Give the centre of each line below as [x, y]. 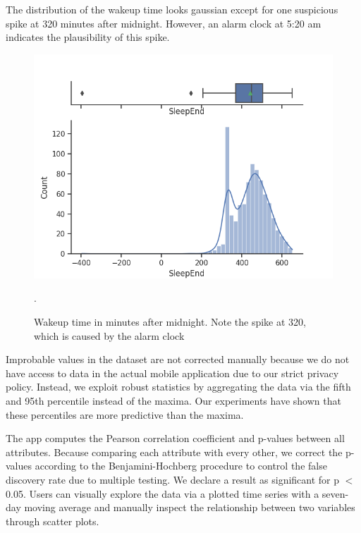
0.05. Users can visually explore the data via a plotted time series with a [163, 493]
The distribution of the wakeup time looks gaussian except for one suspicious [172, 9]
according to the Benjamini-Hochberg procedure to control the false [181, 466]
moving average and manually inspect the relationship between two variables [190, 507]
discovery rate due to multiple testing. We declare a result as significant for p [173, 479]
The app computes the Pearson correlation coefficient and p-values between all [175, 438]
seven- [335, 493]
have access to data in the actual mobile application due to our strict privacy [172, 373]
